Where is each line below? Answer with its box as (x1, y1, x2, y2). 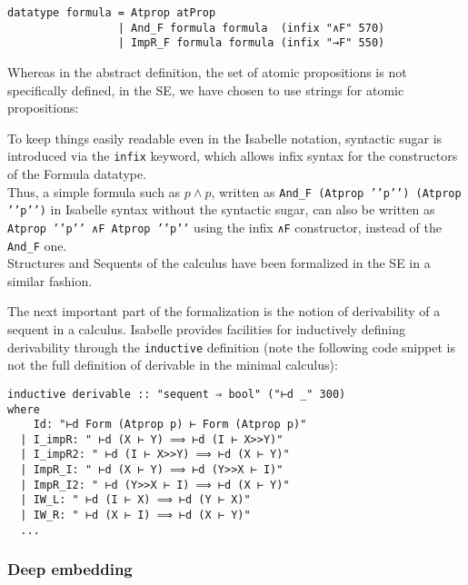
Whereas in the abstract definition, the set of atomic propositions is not (7, 62, 407, 81)
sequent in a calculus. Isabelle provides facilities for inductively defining (7, 320, 405, 338)
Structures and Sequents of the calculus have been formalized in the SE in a (7, 253, 431, 273)
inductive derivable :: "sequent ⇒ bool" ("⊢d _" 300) (7, 387, 346, 401)
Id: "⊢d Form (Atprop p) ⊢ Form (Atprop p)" (33, 418, 307, 431)
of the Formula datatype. (7, 164, 147, 183)
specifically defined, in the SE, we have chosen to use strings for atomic (7, 80, 404, 99)
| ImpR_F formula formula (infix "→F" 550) (117, 36, 385, 50)
